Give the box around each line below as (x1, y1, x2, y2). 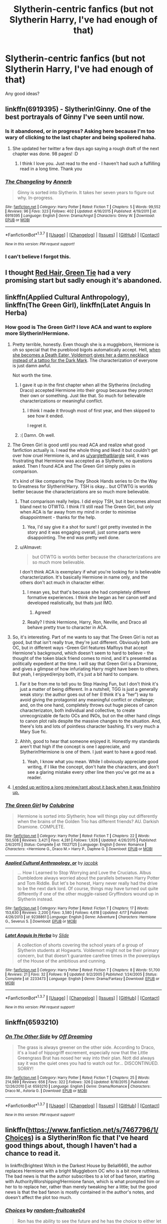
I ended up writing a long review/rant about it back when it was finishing (12, 784, 161, 790)
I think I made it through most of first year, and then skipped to (27, 407, 155, 413)
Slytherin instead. (17, 896, 54, 902)
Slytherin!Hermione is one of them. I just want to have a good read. (19, 749, 158, 755)
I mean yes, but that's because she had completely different (27, 589, 151, 595)
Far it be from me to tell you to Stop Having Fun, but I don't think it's (19, 680, 159, 687)
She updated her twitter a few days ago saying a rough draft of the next (12, 145, 159, 151)
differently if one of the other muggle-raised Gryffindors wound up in (17, 891, 159, 897)
